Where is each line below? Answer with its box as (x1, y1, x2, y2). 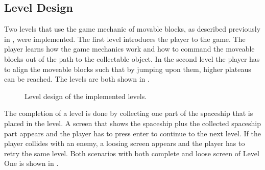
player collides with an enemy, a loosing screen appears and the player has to (4, 138, 245, 149)
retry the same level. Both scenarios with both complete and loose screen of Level (4, 148, 259, 158)
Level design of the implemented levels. (25, 90, 147, 101)
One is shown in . (4, 158, 59, 168)
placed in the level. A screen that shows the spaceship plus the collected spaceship (4, 117, 261, 128)
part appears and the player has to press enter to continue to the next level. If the (4, 128, 261, 138)
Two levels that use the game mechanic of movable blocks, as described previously (4, 23, 261, 34)
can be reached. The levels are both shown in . (4, 74, 150, 84)
